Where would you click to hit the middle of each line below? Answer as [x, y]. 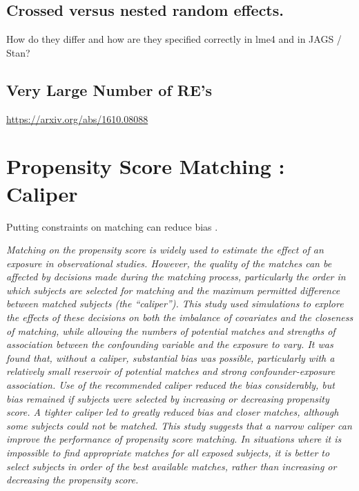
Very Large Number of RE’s [109, 89]
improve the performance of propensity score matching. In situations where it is [174, 439]
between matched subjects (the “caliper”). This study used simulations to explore [175, 304]
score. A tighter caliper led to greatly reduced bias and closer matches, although [173, 412]
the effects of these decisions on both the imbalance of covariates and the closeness [180, 317]
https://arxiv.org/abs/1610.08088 [77, 118]
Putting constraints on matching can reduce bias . [112, 226]
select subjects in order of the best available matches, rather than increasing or [172, 466]
